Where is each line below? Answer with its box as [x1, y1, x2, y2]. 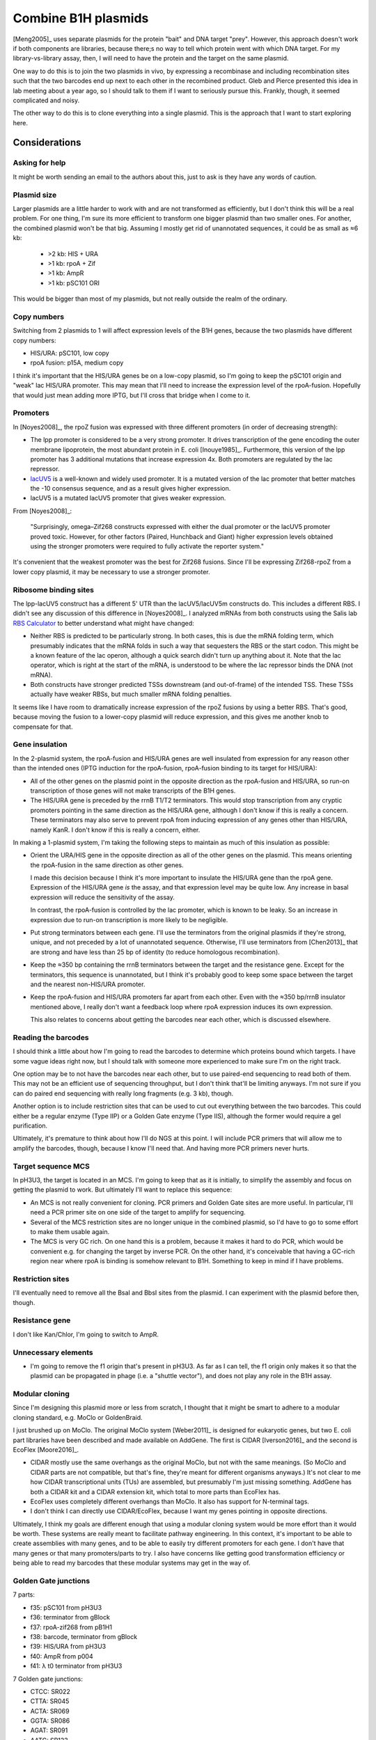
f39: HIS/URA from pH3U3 [30, 1643, 107, 1651]
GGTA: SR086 [30, 1716, 70, 1725]
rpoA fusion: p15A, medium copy [30, 358, 124, 367]
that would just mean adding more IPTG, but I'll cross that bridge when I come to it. [13, 390, 251, 400]
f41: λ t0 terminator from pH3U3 [30, 1662, 123, 1670]
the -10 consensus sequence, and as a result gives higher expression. [30, 484, 231, 493]
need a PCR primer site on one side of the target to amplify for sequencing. [30, 1208, 246, 1217]
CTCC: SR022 [30, 1687, 71, 1695]
